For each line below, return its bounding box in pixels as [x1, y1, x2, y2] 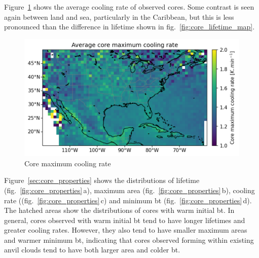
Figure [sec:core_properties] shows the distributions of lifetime [4, 175, 200, 186]
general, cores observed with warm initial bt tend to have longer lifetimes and [4, 214, 245, 225]
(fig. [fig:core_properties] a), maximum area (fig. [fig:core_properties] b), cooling [4, 185, 255, 195]
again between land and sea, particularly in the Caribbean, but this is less [4, 11, 234, 22]
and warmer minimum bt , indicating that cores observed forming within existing [4, 234, 254, 245]
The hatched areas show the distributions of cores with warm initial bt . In [4, 205, 235, 215]
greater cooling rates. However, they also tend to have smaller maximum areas [4, 225, 247, 235]
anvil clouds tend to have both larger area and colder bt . [4, 244, 180, 255]
